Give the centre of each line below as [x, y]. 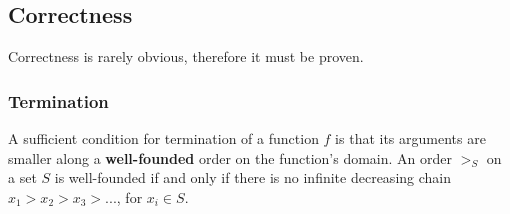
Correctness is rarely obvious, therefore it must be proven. [186, 56]
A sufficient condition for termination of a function [163, 138]
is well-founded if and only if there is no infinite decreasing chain [252, 177]
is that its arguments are [410, 138]
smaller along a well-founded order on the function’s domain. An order [230, 157]
